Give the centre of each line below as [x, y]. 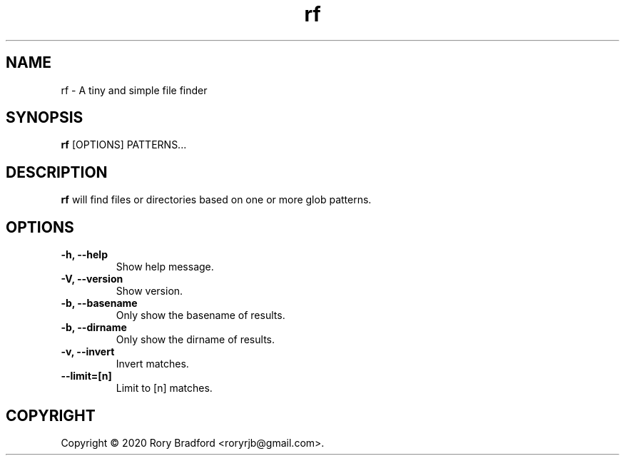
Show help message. [165, 267]
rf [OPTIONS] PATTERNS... [124, 145]
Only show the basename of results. [200, 315]
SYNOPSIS [45, 118]
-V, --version [92, 279]
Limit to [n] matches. [164, 388]
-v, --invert [88, 352]
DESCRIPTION [57, 172]
